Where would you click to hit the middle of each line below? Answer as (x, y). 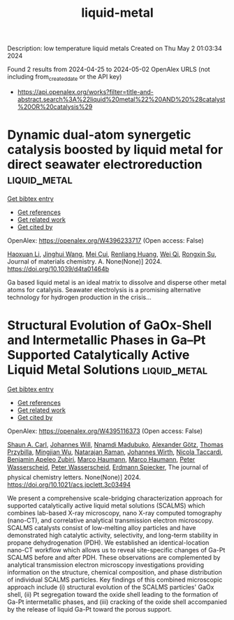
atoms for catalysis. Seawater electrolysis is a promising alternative (104, 289)
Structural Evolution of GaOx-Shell (109, 325)
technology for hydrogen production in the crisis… (79, 297)
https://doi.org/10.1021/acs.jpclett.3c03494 (69, 484)
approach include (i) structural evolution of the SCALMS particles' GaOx (111, 587)
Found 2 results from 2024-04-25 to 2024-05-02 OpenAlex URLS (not (109, 69)
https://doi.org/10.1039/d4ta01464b (58, 269)
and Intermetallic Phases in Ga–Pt (107, 340)
